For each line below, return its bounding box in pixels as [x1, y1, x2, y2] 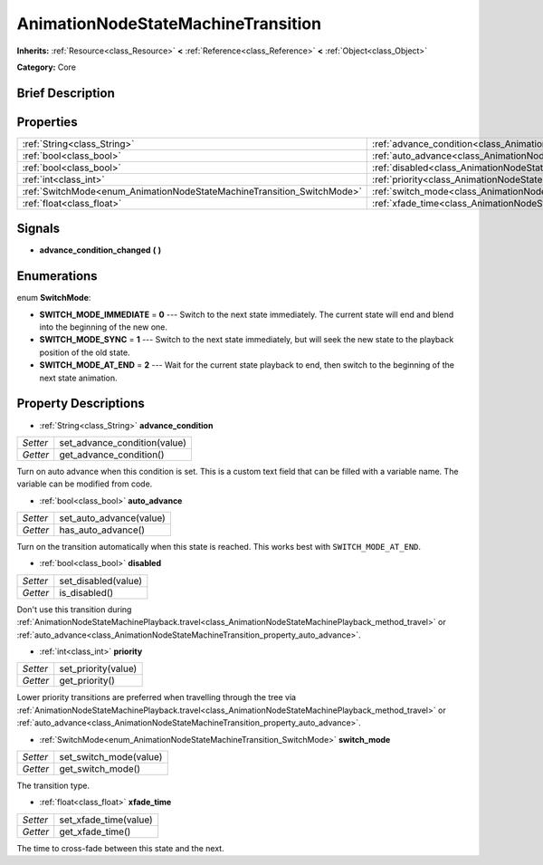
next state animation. [39, 372, 118, 383]
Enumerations [16, 268, 99, 284]
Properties [16, 114, 78, 130]
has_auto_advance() [59, 524, 145, 536]
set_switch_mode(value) [59, 751, 163, 763]
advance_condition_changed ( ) [39, 245, 162, 255]
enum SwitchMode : [16, 293, 91, 303]
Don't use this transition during [16, 603, 132, 615]
